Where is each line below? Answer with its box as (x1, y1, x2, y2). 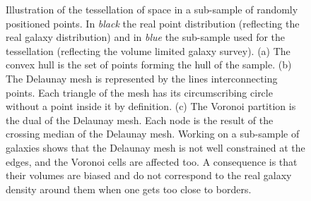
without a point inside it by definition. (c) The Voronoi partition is (6, 99, 296, 114)
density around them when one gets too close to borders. (6, 181, 252, 196)
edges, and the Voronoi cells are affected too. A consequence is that (6, 154, 298, 169)
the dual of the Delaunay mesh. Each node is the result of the (6, 112, 274, 127)
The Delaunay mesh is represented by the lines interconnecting (6, 71, 278, 85)
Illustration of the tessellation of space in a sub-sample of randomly (6, 2, 298, 16)
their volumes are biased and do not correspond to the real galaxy (6, 168, 292, 183)
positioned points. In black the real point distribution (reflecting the (6, 16, 300, 30)
